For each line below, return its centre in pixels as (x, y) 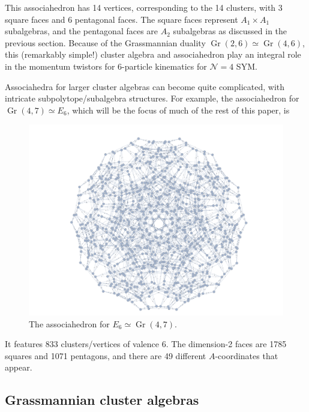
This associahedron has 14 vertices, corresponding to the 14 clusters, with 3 (144, 7)
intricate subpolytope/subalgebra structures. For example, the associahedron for (152, 98)
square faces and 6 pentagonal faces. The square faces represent (121, 19)
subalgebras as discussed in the (230, 31)
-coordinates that (247, 355)
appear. (19, 367)
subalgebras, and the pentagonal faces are (82, 31)
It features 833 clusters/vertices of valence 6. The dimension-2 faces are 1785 (146, 344)
